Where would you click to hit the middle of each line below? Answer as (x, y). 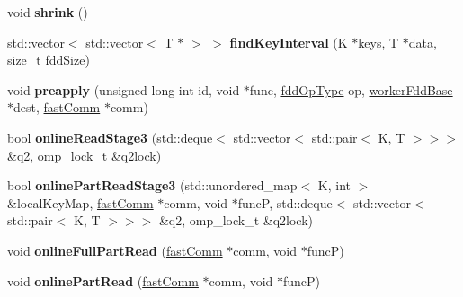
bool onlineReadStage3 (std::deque (110, 137)
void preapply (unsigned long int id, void (124, 89)
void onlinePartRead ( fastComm (103, 280)
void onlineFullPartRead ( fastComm (115, 250)
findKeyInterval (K (289, 42)
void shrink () (48, 12)
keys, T (378, 42)
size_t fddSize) (49, 60)
